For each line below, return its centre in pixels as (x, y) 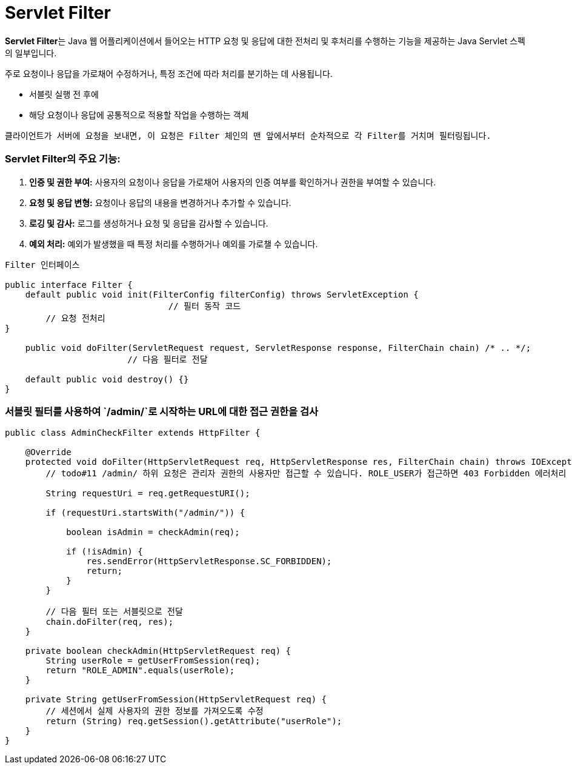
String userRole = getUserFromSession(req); (153, 661)
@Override (48, 452)
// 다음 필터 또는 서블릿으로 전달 (114, 612)
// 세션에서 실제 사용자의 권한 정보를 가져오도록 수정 (155, 711)
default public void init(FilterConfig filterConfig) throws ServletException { (222, 294)
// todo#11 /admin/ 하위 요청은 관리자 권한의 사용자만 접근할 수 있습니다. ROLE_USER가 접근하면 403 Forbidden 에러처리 (306, 474)
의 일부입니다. (31, 53)
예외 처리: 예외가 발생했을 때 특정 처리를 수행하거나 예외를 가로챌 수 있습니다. (174, 244)
